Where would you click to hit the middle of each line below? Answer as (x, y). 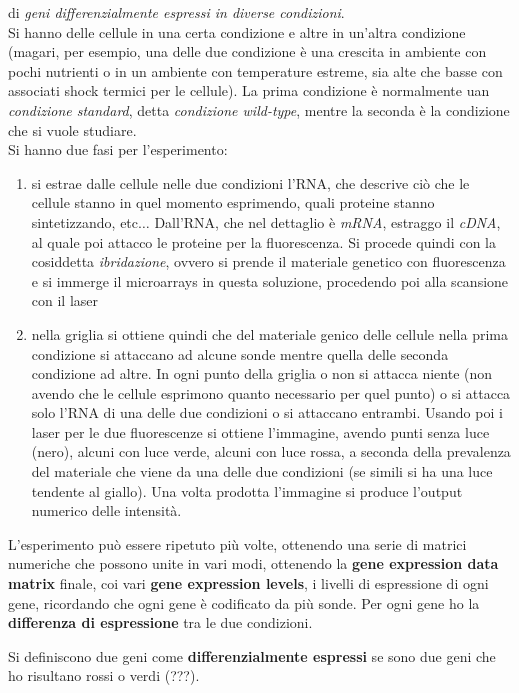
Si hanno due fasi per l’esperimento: (118, 149)
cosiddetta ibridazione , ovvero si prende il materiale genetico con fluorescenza (268, 261)
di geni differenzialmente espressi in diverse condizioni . (176, 12)
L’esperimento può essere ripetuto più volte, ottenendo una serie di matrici (237, 543)
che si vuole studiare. (72, 129)
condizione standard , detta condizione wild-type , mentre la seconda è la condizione (259, 109)
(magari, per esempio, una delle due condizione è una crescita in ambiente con (247, 51)
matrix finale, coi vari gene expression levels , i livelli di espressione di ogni (248, 583)
